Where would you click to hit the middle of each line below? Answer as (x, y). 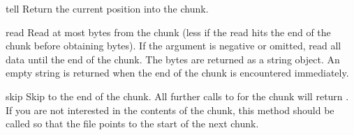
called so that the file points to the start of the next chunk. (132, 124)
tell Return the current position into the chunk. (107, 8)
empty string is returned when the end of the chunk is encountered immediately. (177, 73)
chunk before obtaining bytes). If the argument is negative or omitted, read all (174, 46)
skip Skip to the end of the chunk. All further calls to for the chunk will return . (177, 96)
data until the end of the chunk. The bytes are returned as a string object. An (173, 59)
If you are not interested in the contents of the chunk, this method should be (170, 110)
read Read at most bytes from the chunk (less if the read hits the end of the (168, 32)
